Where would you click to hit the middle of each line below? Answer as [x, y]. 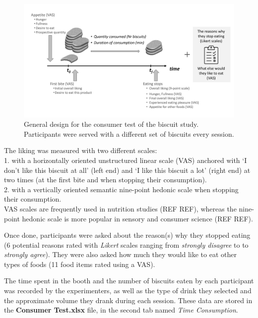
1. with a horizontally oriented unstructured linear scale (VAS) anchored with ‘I [126, 160]
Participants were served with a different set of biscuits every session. [129, 133]
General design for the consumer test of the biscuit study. [111, 124]
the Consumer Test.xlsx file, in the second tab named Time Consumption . [121, 310]
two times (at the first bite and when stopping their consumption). [105, 180]
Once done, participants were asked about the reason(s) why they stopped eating [127, 235]
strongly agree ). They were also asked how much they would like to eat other [120, 254]
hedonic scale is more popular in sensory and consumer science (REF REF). [137, 218]
